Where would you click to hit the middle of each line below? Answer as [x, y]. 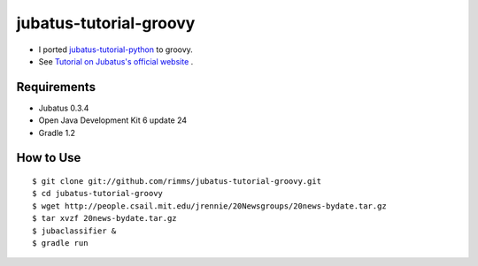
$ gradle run [60, 243]
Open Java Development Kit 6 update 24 [113, 120]
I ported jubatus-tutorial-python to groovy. [116, 49]
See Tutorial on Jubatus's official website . [116, 61]
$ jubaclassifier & [74, 231]
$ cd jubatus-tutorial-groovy [98, 194]
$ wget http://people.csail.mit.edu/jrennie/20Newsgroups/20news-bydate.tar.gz [209, 206]
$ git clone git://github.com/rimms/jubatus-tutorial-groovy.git [177, 182]
